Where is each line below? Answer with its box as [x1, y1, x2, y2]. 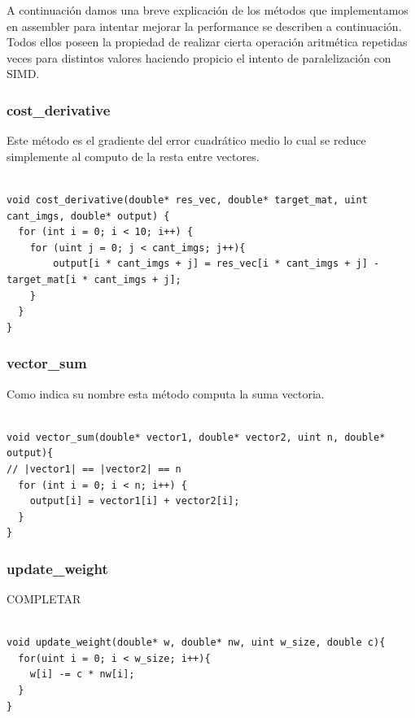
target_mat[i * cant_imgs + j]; [7, 273, 181, 285]
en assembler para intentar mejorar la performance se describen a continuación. [7, 17, 402, 34]
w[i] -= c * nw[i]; [29, 668, 135, 681]
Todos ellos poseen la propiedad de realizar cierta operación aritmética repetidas [7, 33, 408, 50]
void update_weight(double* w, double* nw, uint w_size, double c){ [7, 637, 386, 649]
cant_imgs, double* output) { [7, 210, 170, 222]
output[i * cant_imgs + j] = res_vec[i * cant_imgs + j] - [53, 258, 380, 270]
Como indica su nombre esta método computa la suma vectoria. [7, 385, 325, 402]
